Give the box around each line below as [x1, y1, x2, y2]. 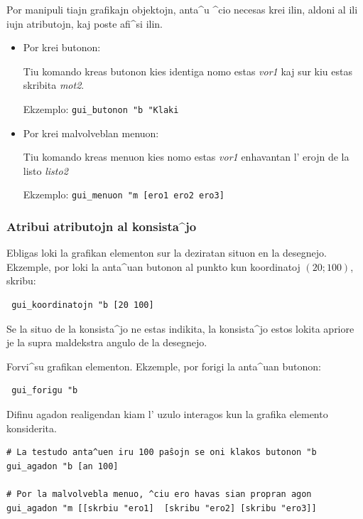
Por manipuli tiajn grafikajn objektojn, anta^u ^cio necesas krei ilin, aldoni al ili [6, 2, 358, 16]
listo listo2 [23, 163, 68, 178]
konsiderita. [6, 420, 57, 435]
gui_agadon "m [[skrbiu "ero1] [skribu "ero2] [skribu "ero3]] [6, 503, 317, 513]
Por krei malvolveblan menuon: [23, 125, 159, 140]
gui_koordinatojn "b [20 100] [11, 300, 154, 311]
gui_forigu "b [11, 385, 78, 396]
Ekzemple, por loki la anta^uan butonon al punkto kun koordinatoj [6, 259, 300, 274]
